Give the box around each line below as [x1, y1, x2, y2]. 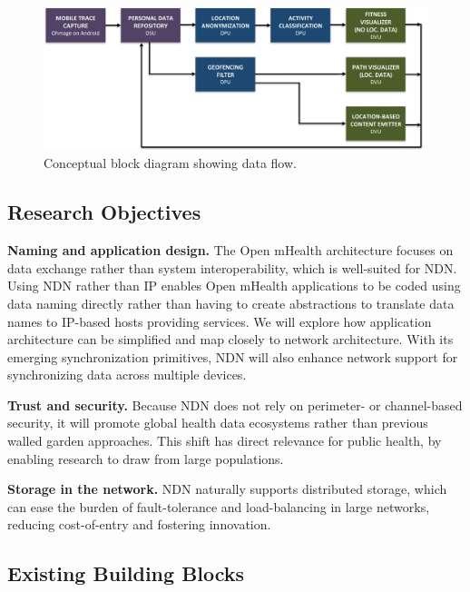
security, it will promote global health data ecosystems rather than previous [7, 413, 428, 432]
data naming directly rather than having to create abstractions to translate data [7, 293, 455, 312]
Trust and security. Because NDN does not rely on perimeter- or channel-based [7, 395, 463, 414]
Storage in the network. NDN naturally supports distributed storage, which [7, 479, 447, 498]
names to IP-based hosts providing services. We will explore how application [7, 311, 432, 331]
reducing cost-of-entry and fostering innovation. [7, 515, 271, 534]
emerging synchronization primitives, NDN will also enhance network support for [7, 347, 458, 366]
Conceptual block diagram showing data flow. [44, 153, 297, 173]
